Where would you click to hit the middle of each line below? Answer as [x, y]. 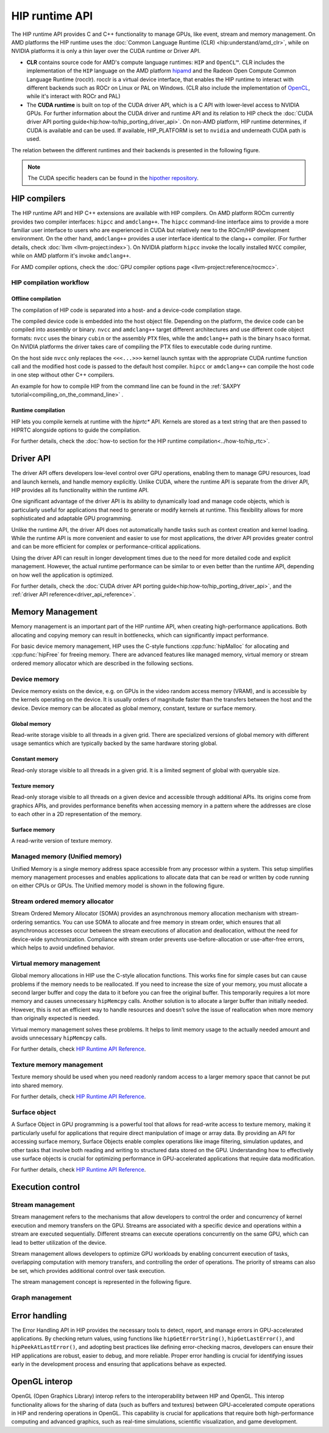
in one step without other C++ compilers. [63, 375]
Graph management [41, 1297]
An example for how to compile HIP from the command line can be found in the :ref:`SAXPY [126, 386]
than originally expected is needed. [55, 1018]
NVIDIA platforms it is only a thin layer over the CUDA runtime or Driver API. [106, 51]
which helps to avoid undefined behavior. [63, 948]
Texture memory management [57, 1065]
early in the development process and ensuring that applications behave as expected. [119, 1364]
